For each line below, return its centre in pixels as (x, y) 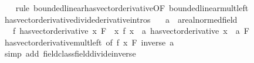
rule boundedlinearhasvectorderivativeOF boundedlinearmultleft (132, 8)
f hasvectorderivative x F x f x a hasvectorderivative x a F (131, 31)
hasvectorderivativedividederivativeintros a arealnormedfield (121, 19)
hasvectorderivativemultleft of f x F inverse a (89, 42)
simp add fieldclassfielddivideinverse (70, 53)
